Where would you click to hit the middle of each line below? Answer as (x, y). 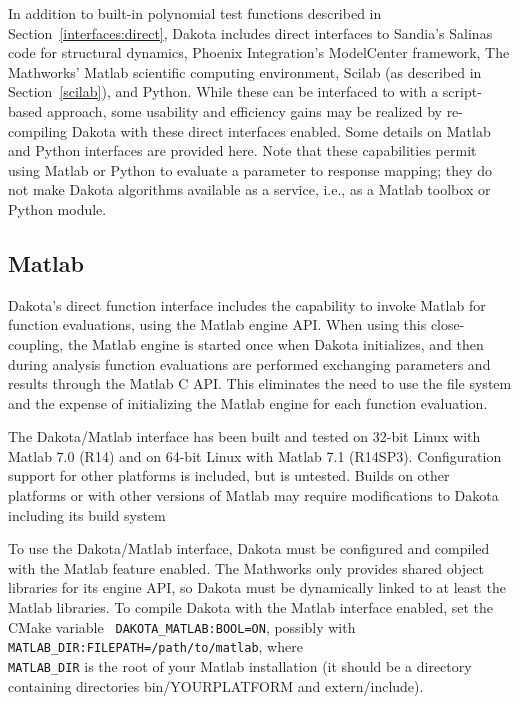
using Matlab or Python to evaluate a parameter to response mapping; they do (250, 169)
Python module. (57, 208)
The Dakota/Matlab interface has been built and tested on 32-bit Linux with (244, 436)
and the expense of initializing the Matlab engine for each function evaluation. (248, 402)
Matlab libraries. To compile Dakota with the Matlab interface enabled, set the (251, 607)
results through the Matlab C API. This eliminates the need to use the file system (260, 383)
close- (447, 324)
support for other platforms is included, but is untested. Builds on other (229, 475)
